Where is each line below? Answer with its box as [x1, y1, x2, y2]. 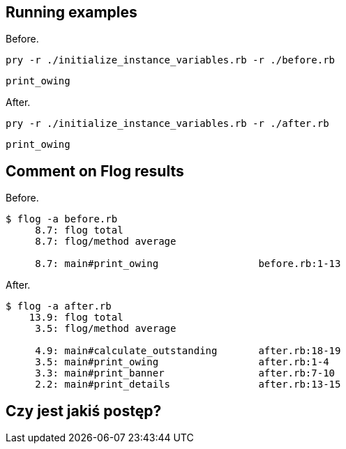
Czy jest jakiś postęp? [6, 402, 162, 420]
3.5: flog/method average [35, 323, 176, 335]
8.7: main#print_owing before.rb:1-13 [35, 258, 341, 270]
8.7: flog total [35, 224, 123, 236]
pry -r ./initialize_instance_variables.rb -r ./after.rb [6, 118, 329, 130]
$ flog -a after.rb [6, 300, 112, 312]
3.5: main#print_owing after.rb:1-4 [35, 356, 329, 368]
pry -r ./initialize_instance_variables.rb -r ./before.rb [6, 54, 336, 66]
